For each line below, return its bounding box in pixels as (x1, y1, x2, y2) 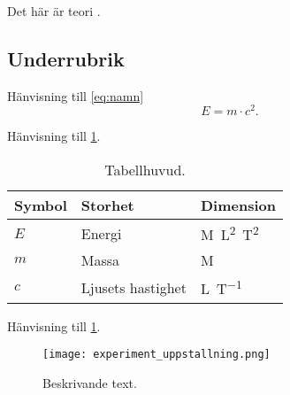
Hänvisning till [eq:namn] (7, 86, 144, 105)
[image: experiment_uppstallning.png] (42, 348, 271, 361)
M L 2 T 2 (200, 221, 259, 245)
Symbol (14, 195, 67, 216)
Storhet (80, 195, 134, 216)
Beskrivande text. (42, 373, 137, 391)
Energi (80, 222, 122, 244)
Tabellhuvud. (104, 159, 186, 181)
